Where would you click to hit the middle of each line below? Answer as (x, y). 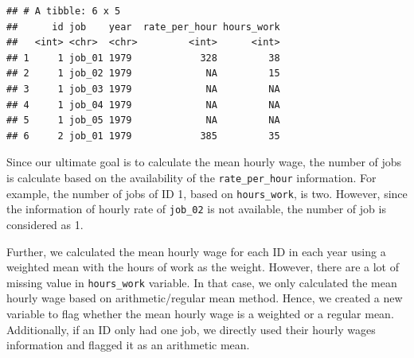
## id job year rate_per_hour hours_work (143, 27)
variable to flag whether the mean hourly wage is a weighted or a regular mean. (200, 313)
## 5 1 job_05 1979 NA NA (143, 121)
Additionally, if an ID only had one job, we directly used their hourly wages (191, 329)
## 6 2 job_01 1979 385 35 (143, 136)
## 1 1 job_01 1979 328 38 (143, 58)
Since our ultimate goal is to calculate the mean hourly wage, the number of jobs (204, 162)
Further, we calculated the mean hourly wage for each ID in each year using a (196, 251)
